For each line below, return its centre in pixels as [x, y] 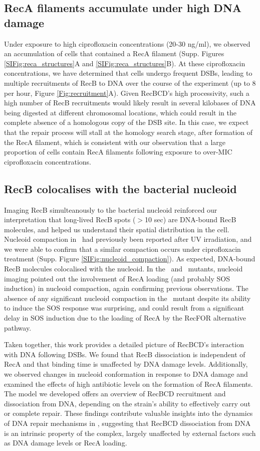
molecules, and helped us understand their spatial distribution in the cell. [117, 229]
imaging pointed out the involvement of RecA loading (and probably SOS [117, 278]
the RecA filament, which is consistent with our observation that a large [115, 142]
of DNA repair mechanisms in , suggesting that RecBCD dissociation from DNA [127, 423]
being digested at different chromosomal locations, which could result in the [120, 112]
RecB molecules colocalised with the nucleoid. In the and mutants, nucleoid [123, 269]
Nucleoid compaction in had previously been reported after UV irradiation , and [128, 239]
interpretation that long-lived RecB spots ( [70, 219]
